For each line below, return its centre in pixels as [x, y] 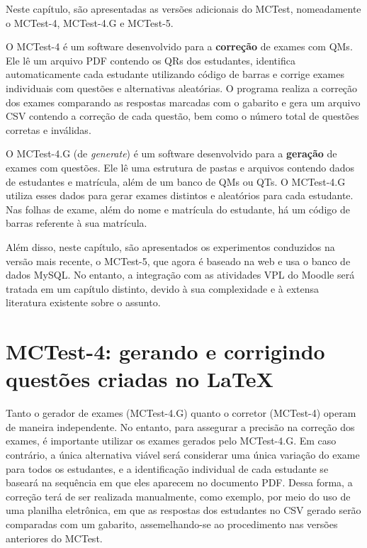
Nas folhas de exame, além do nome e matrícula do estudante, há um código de [178, 209]
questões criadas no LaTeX [140, 379]
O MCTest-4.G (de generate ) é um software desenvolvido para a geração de [171, 153]
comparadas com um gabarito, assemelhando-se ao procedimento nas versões [172, 524]
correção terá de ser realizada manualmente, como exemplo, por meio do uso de [178, 496]
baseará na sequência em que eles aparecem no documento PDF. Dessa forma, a [179, 482]
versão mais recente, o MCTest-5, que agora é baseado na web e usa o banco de [178, 261]
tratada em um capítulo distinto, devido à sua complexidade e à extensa [163, 288]
